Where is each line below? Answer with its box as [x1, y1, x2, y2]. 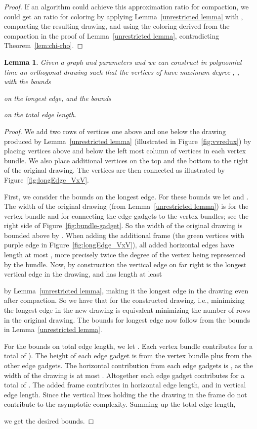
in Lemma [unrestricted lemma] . [4, 324, 102, 334]
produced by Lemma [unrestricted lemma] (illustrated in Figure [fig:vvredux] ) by [4, 136, 251, 146]
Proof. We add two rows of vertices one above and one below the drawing [4, 126, 226, 136]
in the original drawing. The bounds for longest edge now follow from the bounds [4, 314, 250, 325]
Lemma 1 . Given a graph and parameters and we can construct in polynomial [4, 56, 242, 67]
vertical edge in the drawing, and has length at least [4, 269, 162, 279]
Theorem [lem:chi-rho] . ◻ [4, 40, 83, 50]
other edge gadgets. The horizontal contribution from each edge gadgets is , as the [4, 360, 253, 370]
